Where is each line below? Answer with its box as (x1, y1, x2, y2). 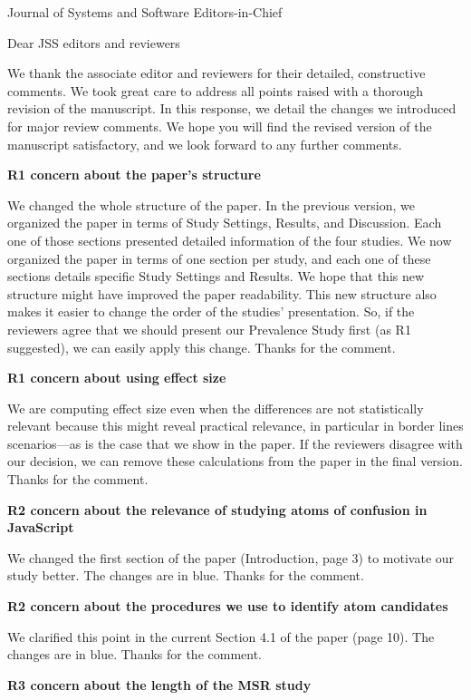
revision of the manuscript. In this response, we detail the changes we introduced (7, 99, 457, 118)
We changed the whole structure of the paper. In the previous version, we (7, 195, 415, 214)
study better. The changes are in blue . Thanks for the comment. (7, 566, 364, 585)
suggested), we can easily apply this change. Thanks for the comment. (7, 337, 396, 356)
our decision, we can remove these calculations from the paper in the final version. (7, 452, 463, 471)
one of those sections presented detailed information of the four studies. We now (7, 230, 452, 249)
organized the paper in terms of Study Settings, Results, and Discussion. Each (7, 213, 442, 232)
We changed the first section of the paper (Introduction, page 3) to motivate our (7, 548, 455, 567)
